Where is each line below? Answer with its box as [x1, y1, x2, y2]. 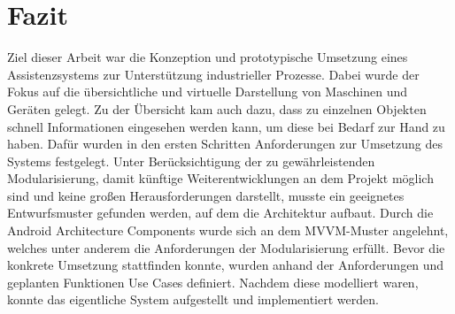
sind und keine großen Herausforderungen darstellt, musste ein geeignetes [7, 186, 405, 204]
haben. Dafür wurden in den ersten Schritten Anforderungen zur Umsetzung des [7, 134, 443, 153]
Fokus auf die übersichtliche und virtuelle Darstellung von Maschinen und [7, 82, 407, 101]
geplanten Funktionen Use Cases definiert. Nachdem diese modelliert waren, [7, 272, 419, 291]
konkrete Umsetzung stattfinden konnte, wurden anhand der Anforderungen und [7, 256, 444, 274]
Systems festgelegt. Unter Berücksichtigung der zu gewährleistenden [7, 151, 375, 170]
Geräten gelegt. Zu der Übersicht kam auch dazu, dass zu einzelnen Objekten [7, 99, 427, 118]
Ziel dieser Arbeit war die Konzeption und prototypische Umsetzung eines [7, 48, 408, 66]
